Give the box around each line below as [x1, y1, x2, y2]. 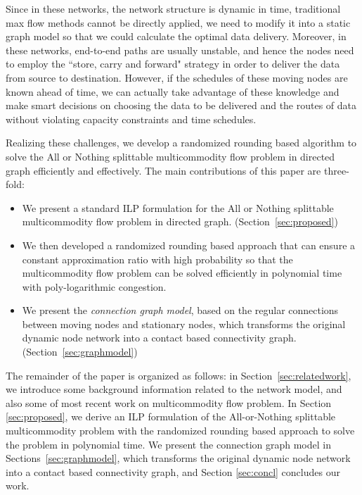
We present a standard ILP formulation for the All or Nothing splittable [22, 200, 334, 215]
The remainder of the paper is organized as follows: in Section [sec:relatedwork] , [6, 368, 351, 382]
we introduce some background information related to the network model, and [6, 382, 342, 396]
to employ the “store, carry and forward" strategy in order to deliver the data [6, 56, 340, 71]
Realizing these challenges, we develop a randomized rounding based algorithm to [6, 135, 357, 150]
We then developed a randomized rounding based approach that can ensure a [22, 237, 356, 252]
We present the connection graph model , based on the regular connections [22, 303, 339, 318]
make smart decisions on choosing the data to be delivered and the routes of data [6, 98, 357, 113]
